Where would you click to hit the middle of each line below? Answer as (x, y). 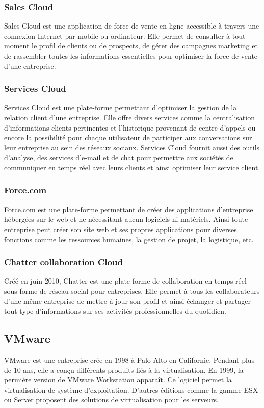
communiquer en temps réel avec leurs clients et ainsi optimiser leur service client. (132, 167)
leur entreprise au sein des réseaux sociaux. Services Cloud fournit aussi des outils (132, 147)
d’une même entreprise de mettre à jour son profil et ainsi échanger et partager (127, 301)
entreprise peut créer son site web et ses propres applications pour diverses (121, 229)
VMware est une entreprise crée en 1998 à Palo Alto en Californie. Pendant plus (129, 359)
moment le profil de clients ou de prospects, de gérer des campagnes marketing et (131, 46)
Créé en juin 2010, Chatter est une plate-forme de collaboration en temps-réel (125, 281)
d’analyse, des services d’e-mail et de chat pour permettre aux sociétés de (119, 157)
